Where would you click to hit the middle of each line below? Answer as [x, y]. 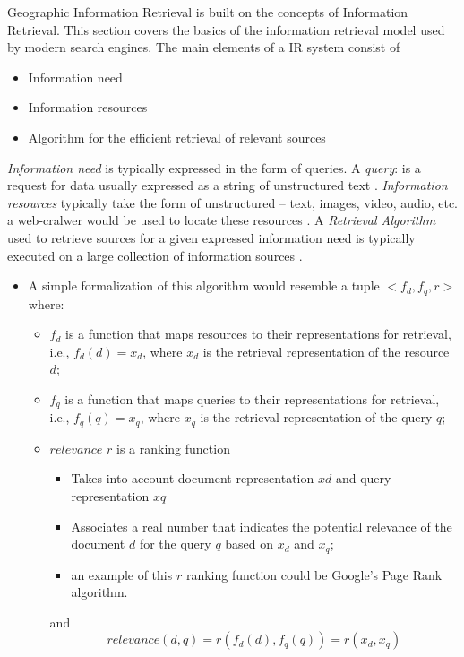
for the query [175, 544]
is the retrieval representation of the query [316, 417]
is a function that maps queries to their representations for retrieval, [252, 398]
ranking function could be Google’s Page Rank [314, 574]
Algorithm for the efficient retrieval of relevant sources [177, 137]
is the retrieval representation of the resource [326, 351]
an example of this [122, 574]
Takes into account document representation [193, 478]
